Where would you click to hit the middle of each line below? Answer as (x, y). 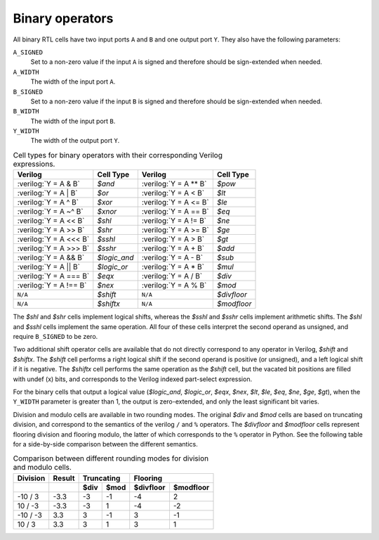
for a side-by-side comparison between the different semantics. (105, 444)
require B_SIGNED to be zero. (55, 336)
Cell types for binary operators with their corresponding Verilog (118, 155)
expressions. (34, 164)
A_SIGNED (28, 52)
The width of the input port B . (73, 121)
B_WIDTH (26, 111)
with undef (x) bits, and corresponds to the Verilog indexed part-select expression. (133, 379)
